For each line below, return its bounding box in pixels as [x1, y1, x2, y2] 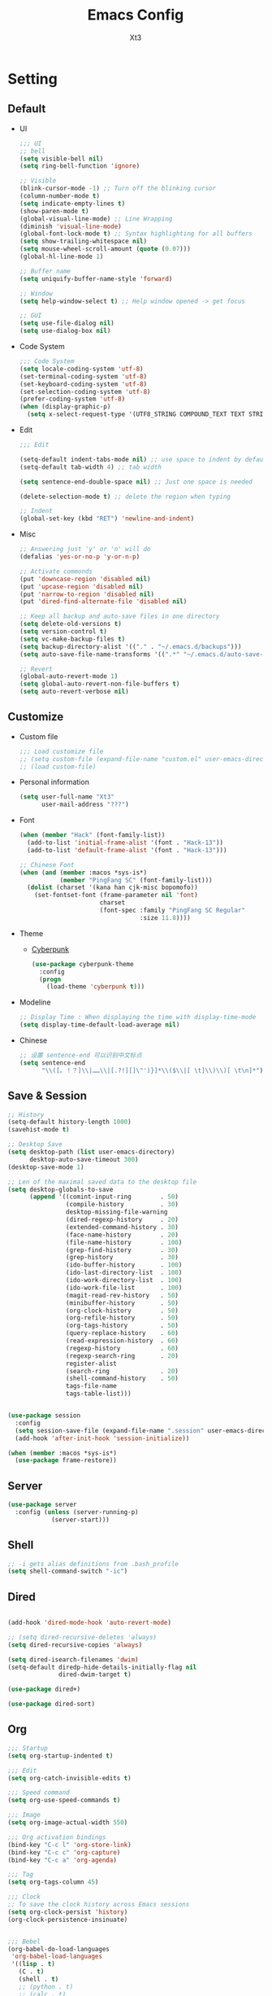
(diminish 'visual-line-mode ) [19, 222, 123, 230]
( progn [38, 975, 62, 983]
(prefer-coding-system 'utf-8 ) [19, 395, 126, 404]
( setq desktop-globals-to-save [7, 1185, 114, 1193]
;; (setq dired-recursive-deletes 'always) [7, 1633, 158, 1641]
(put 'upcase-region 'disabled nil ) [19, 582, 144, 591]
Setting [7, 69, 58, 88]
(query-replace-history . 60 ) [65, 1329, 179, 1337]
